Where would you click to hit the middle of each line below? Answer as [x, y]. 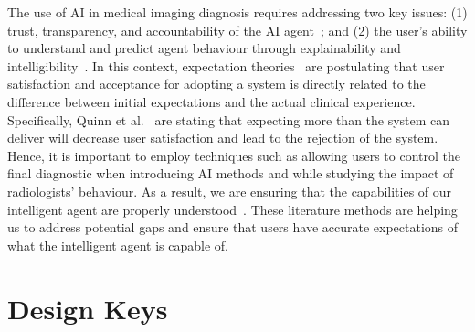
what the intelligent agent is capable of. [118, 245]
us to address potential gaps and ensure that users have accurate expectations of [233, 227]
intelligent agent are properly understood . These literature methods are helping [232, 209]
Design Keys [88, 308]
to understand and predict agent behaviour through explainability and [204, 48]
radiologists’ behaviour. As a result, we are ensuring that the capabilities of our [230, 191]
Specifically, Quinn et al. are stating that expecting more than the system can [229, 119]
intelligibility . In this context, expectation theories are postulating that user [226, 65]
